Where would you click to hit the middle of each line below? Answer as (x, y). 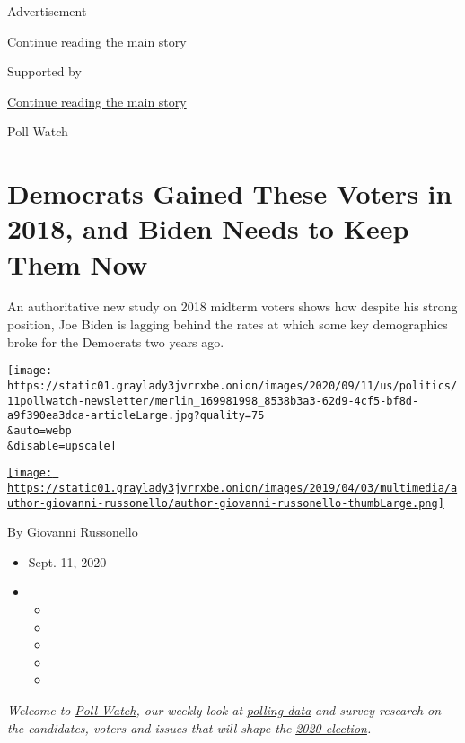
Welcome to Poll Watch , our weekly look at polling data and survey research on (224, 709)
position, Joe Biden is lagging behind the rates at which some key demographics (228, 324)
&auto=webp (39, 430)
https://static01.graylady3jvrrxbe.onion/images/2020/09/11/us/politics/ (232, 385)
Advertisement (47, 11)
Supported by (44, 71)
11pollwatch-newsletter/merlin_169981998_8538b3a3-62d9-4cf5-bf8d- (213, 401)
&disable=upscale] (62, 446)
